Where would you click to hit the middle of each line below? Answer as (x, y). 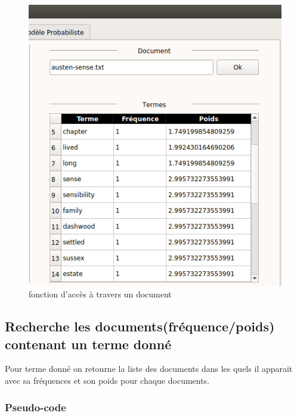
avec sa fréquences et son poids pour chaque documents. (107, 381)
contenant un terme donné (88, 344)
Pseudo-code (35, 407)
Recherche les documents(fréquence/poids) (140, 326)
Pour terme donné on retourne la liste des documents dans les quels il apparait (149, 369)
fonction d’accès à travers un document (100, 294)
